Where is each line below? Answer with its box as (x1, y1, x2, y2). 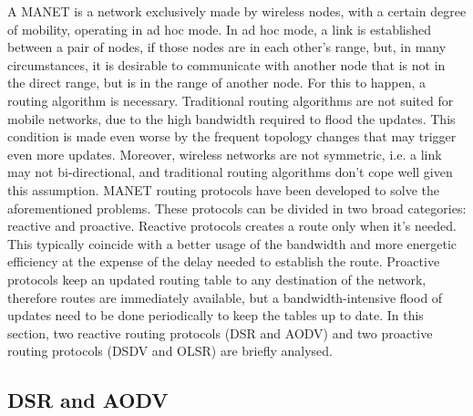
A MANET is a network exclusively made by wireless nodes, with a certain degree (7, 2, 467, 20)
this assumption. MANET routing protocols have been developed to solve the (7, 180, 439, 199)
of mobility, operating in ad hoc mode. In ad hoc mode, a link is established (7, 19, 432, 38)
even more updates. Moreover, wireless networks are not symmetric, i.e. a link (7, 144, 442, 163)
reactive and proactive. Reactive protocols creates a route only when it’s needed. (7, 216, 457, 235)
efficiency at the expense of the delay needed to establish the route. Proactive (7, 252, 440, 271)
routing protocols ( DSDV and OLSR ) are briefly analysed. (7, 341, 334, 360)
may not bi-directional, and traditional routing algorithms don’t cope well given (7, 162, 453, 182)
